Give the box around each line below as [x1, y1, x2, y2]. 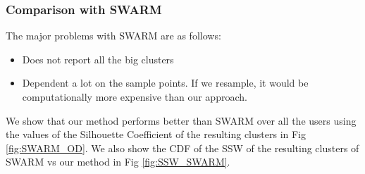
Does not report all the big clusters [22, 51, 174, 66]
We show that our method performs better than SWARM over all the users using [6, 113, 357, 128]
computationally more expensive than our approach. [22, 89, 247, 104]
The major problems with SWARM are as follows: [6, 28, 221, 43]
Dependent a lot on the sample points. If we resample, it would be [22, 75, 309, 90]
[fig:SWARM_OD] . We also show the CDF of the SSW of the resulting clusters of [6, 140, 359, 155]
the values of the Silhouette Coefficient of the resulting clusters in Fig [6, 127, 307, 142]
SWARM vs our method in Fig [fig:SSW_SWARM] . [6, 154, 230, 169]
